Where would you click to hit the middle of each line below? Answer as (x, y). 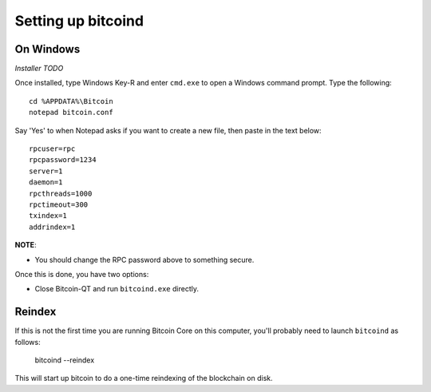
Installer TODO (39, 69)
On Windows (47, 49)
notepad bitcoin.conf (71, 113)
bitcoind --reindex (65, 360)
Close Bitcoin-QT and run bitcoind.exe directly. (117, 289)
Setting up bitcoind (79, 21)
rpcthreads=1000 (61, 193)
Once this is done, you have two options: (82, 274)
